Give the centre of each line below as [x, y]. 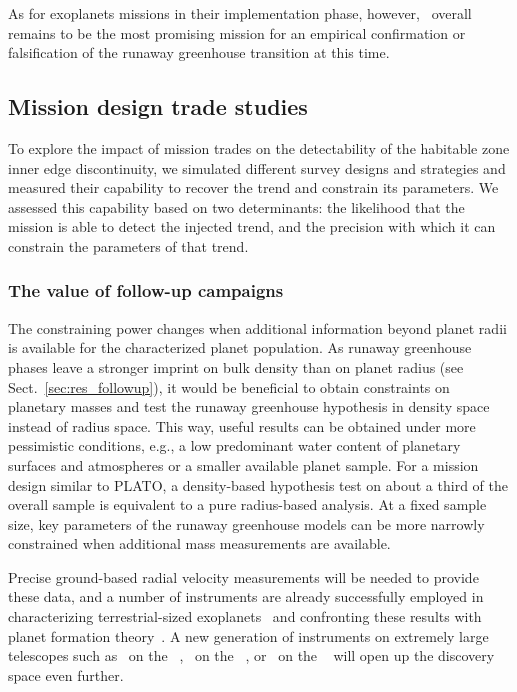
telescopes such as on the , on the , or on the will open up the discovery [251, 655]
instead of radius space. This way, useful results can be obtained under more [242, 425]
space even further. [66, 674]
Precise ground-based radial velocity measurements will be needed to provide [243, 576]
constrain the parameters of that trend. [128, 245]
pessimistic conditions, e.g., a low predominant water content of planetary [234, 445]
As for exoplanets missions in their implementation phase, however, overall [240, 13]
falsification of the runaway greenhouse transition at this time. [199, 52]
